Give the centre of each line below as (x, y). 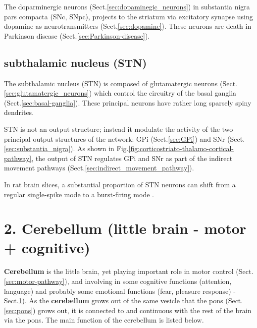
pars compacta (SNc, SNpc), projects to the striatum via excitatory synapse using (128, 16)
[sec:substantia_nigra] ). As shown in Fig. (66, 148)
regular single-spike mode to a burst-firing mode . (79, 194)
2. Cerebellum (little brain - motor (125, 228)
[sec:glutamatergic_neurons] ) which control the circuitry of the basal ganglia (120, 93)
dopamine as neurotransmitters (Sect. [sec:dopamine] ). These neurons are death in (128, 26)
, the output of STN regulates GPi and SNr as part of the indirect (132, 158)
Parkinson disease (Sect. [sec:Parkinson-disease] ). (77, 35)
